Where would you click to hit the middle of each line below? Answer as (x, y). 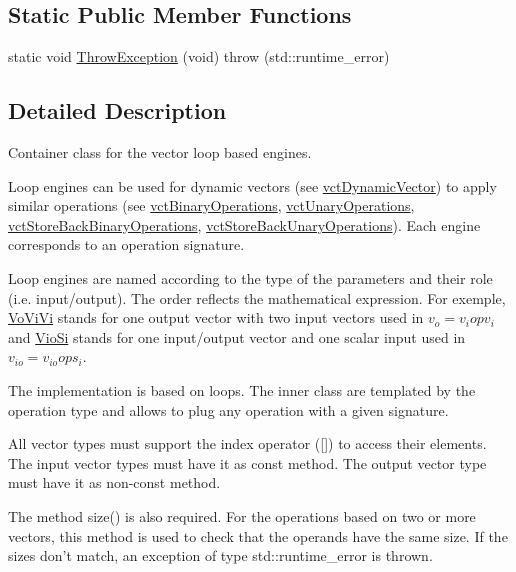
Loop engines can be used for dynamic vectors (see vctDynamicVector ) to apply (252, 185)
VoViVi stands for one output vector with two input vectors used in (216, 317)
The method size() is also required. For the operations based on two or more (242, 515)
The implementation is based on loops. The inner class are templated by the (242, 389)
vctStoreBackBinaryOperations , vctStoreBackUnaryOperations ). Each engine (244, 224)
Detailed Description (117, 110)
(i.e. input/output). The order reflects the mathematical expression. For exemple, (257, 297)
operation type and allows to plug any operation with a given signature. (228, 409)
